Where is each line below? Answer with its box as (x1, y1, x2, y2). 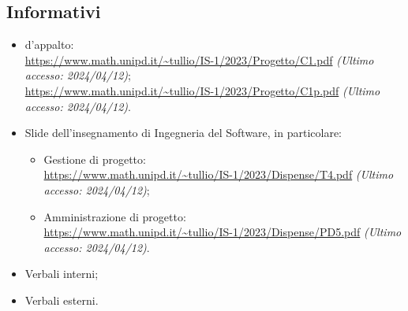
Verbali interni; (24, 265, 99, 282)
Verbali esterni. (24, 291, 99, 308)
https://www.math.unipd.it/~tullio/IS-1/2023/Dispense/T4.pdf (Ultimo (43, 166, 394, 183)
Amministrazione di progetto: (43, 208, 186, 224)
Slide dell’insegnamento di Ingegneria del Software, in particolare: (24, 124, 342, 141)
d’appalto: (24, 36, 74, 53)
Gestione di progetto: (43, 150, 146, 167)
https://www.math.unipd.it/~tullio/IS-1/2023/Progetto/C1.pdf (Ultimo (24, 51, 374, 68)
